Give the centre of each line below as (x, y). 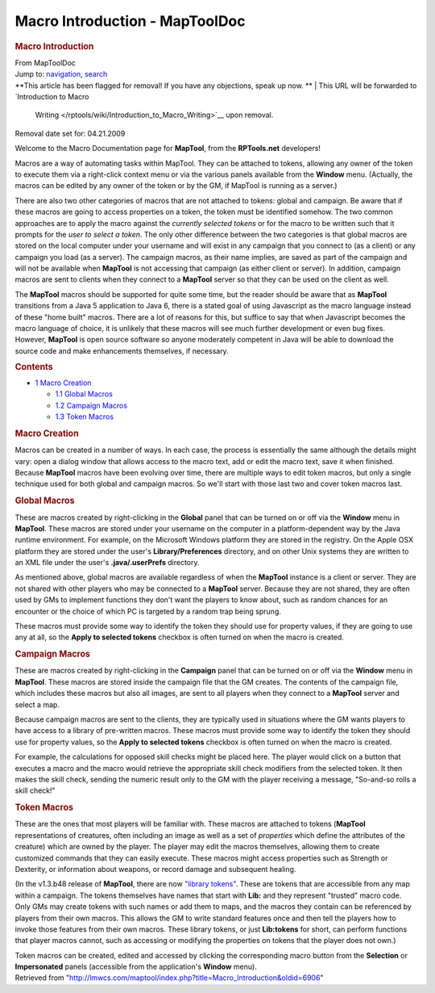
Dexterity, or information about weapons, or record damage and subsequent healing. (155, 869)
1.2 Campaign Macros (91, 405)
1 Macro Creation (63, 383)
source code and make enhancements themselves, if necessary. (122, 350)
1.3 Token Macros (85, 417)
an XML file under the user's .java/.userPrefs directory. (108, 563)
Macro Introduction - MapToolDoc (130, 21)
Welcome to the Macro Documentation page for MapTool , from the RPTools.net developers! (168, 149)
